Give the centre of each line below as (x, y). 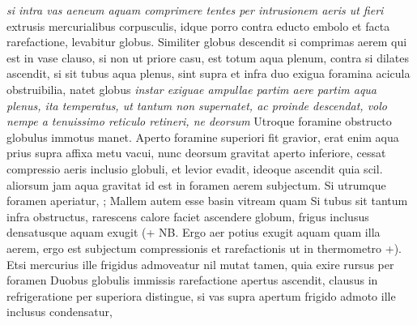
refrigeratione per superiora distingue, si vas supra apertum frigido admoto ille (201, 295)
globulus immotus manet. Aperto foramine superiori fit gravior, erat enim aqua (203, 137)
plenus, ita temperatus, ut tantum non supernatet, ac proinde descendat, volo (197, 105)
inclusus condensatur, (60, 312)
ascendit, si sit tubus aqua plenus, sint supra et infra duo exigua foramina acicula (208, 73)
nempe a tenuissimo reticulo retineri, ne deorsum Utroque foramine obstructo (199, 121)
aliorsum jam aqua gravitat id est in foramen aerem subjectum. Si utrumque (196, 184)
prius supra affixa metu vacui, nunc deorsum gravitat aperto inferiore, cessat (196, 153)
